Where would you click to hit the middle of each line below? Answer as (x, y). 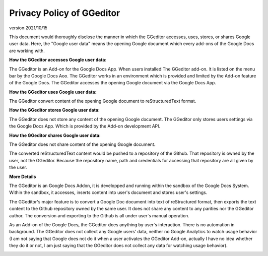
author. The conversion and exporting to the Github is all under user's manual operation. (99, 215)
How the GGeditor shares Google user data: (55, 135)
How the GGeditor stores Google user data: (55, 110)
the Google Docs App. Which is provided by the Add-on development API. (85, 126)
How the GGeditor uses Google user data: (53, 92)
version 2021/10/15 (28, 28)
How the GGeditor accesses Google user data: (58, 60)
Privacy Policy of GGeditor (65, 13)
